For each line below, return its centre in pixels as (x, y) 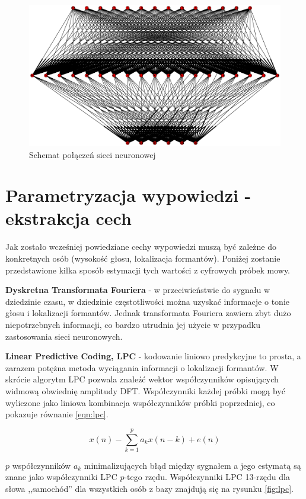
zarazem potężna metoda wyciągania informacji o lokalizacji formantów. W (142, 367)
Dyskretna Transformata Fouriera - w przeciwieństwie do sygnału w (138, 290)
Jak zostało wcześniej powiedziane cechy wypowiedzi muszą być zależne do (141, 247)
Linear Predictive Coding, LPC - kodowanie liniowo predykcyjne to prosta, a (153, 356)
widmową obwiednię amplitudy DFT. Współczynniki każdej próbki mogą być (145, 390)
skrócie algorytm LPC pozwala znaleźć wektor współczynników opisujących (142, 379)
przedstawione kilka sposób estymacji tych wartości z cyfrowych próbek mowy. (148, 270)
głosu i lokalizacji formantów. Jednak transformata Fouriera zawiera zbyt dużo (148, 313)
